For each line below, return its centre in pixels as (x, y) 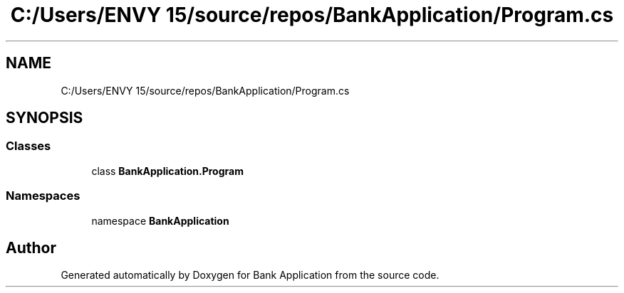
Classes (28, 146)
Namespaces (43, 196)
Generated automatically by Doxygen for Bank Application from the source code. (250, 275)
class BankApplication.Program (167, 171)
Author (31, 247)
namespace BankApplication (160, 220)
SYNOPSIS (45, 118)
